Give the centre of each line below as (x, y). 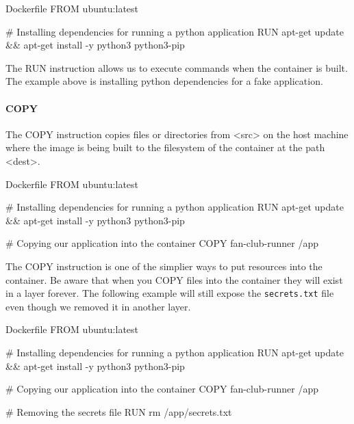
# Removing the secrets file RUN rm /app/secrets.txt (119, 411)
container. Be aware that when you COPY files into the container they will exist (174, 279)
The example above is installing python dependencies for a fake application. (164, 81)
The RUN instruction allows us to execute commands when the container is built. (177, 67)
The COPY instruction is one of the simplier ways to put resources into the (164, 266)
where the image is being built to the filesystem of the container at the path (165, 147)
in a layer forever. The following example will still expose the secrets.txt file (170, 293)
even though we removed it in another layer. (98, 306)
